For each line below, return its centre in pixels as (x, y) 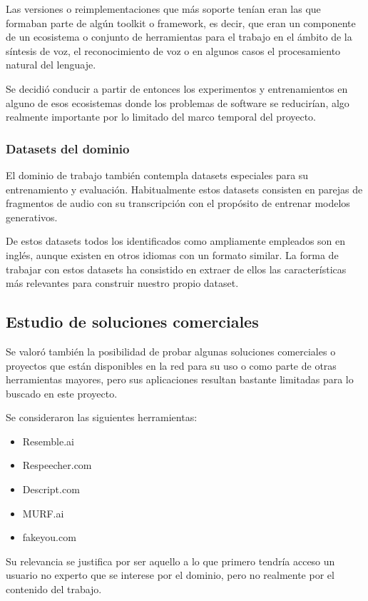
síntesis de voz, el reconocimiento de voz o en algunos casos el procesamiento (173, 50)
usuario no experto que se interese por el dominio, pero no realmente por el (170, 575)
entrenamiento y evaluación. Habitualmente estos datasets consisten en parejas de (184, 189)
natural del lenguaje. (51, 65)
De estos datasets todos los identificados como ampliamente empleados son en (176, 241)
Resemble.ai (48, 441)
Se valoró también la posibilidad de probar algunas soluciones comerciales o (171, 351)
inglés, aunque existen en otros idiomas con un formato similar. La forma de (172, 254)
